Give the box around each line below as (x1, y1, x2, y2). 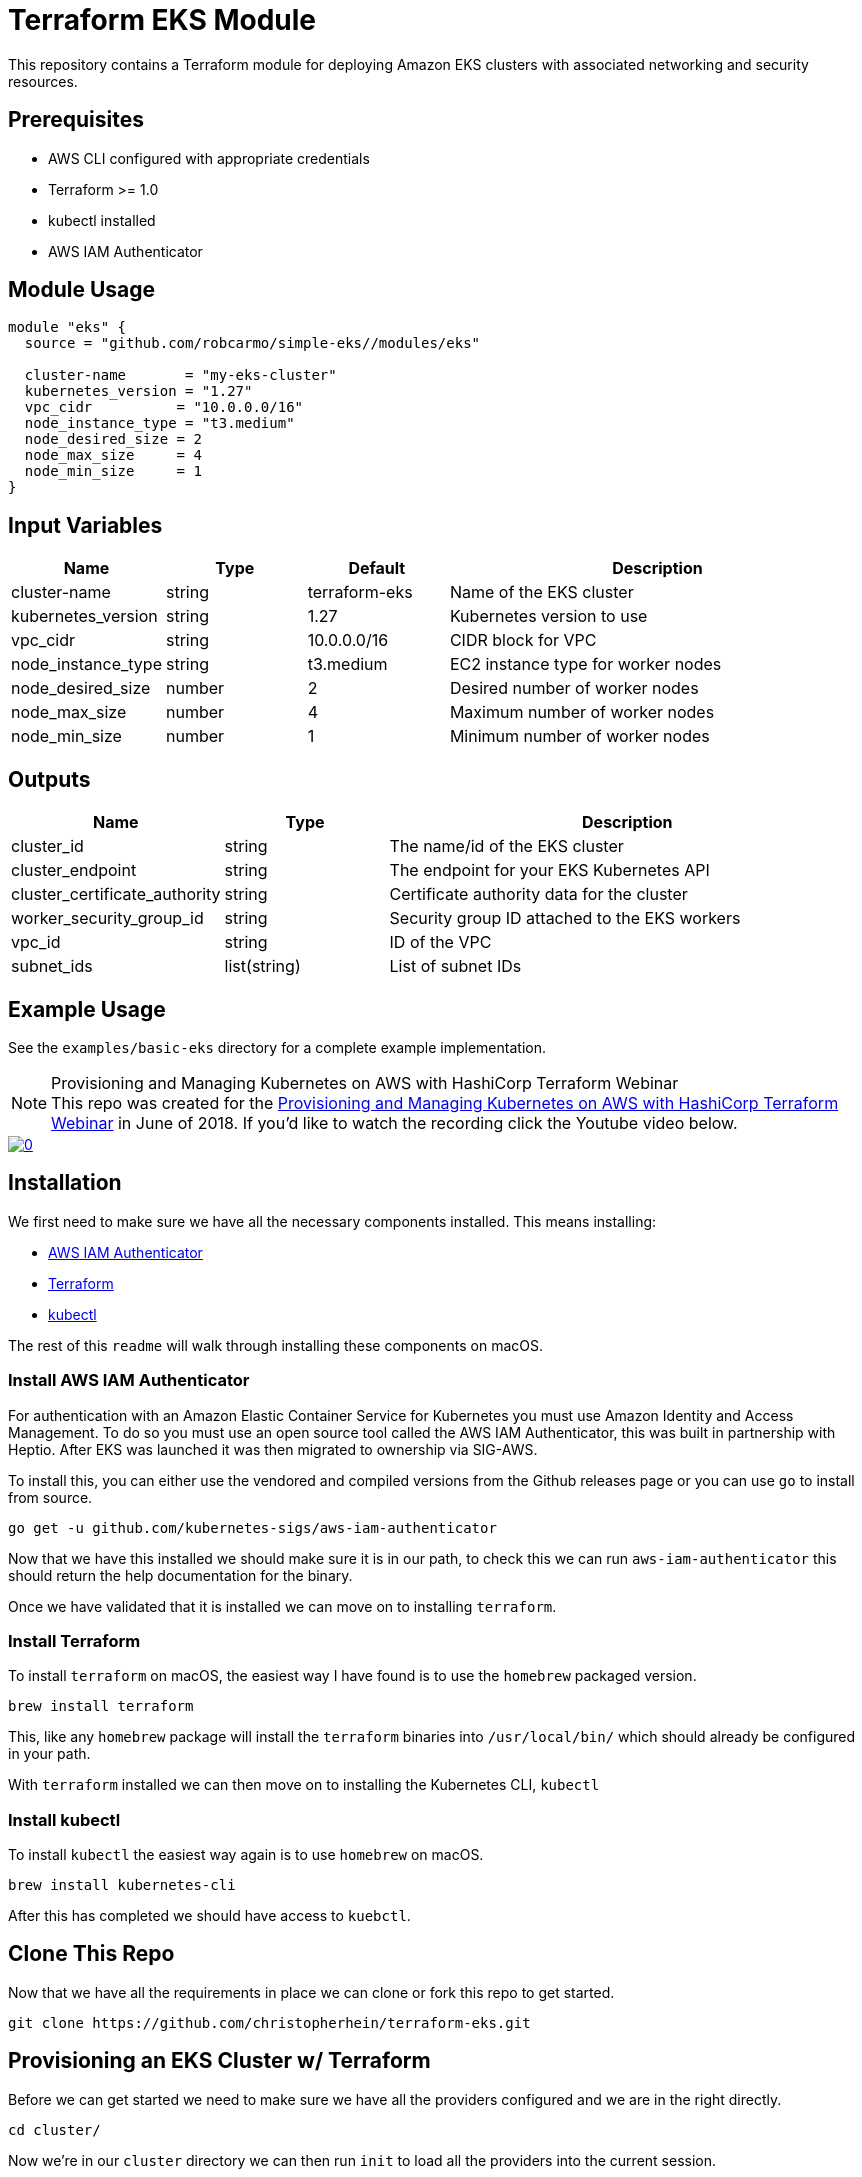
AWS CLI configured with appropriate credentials (48, 149, 370, 167)
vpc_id (11, 932, 61, 953)
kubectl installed (48, 211, 156, 229)
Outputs (8, 766, 91, 792)
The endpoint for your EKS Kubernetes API (389, 860, 710, 881)
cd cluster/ (8, 2121, 101, 2138)
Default (348, 558, 406, 579)
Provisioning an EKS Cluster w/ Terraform (8, 2048, 431, 2074)
